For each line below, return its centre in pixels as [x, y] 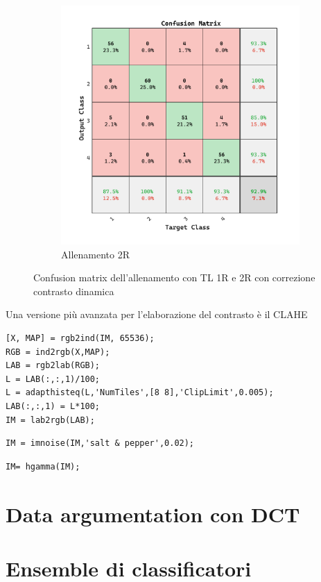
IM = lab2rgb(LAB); [50, 420]
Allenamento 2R [95, 254]
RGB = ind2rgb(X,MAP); [58, 352]
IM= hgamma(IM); [43, 466]
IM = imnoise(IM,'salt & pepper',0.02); [100, 443]
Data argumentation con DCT [153, 514]
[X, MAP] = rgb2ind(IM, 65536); [80, 338]
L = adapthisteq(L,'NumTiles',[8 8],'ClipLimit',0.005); [140, 393]
